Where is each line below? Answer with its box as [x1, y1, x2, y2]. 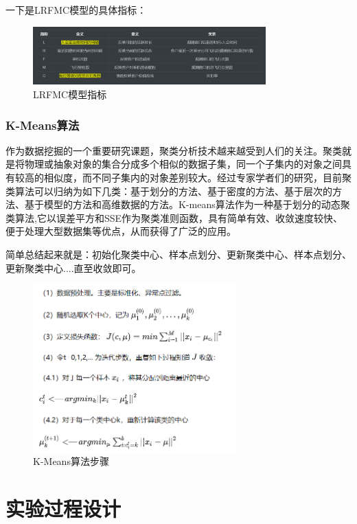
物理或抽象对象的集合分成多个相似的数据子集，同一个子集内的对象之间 [24, 157, 342, 171]
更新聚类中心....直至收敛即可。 [5, 260, 141, 275]
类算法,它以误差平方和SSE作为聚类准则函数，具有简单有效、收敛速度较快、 [5, 210, 343, 225]
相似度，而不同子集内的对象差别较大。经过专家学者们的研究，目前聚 [43, 170, 352, 185]
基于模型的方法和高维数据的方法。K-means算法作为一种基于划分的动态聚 [24, 197, 350, 212]
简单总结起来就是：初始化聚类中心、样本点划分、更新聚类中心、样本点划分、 [5, 247, 352, 262]
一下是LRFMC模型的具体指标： [5, 3, 147, 16]
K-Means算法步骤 [33, 454, 109, 468]
